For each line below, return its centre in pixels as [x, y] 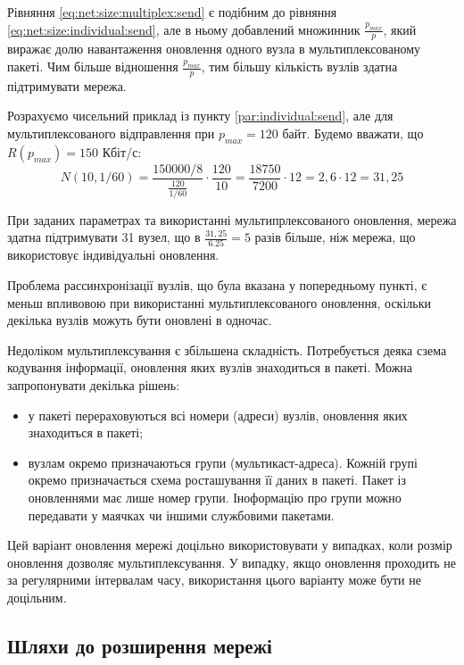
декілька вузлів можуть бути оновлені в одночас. [140, 320]
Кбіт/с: [122, 151]
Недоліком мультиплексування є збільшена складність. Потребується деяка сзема [227, 349]
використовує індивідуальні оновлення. [113, 255]
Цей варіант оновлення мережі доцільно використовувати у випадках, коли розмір [230, 545]
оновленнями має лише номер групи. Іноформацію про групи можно [215, 497]
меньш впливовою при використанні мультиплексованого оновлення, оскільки [219, 302]
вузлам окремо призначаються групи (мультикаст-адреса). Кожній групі [223, 462]
